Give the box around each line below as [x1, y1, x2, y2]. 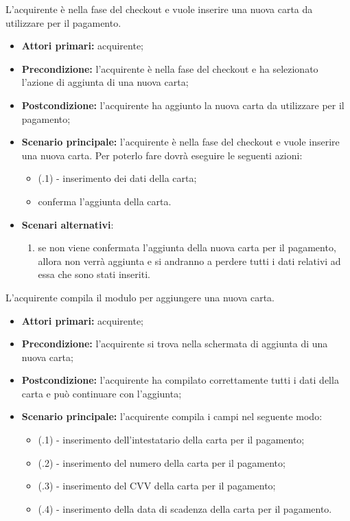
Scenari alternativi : [21, 217, 114, 231]
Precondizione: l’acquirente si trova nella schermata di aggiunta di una [21, 336, 328, 351]
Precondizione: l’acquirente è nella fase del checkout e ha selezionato [21, 61, 318, 76]
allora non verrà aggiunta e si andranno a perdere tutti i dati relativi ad [38, 253, 341, 268]
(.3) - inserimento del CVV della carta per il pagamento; [38, 478, 276, 493]
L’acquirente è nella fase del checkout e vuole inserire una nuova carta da [5, 2, 313, 16]
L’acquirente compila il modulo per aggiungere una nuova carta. [5, 290, 275, 304]
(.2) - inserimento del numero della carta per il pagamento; [38, 455, 285, 470]
